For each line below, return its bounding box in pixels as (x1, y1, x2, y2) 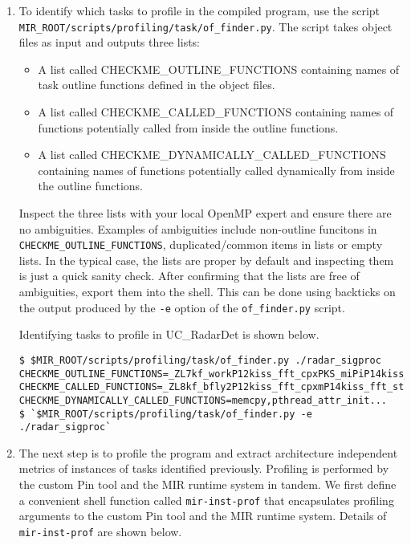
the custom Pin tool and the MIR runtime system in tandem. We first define (18, 476, 397, 492)
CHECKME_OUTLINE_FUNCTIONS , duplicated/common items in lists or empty (18, 236, 383, 253)
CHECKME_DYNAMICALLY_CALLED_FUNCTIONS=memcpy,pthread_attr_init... (18, 394, 387, 406)
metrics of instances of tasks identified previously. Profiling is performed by (18, 460, 389, 477)
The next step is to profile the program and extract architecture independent (18, 444, 398, 461)
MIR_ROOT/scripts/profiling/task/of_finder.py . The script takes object (18, 18, 393, 35)
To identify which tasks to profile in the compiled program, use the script (18, 2, 380, 18)
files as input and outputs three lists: (18, 34, 201, 51)
